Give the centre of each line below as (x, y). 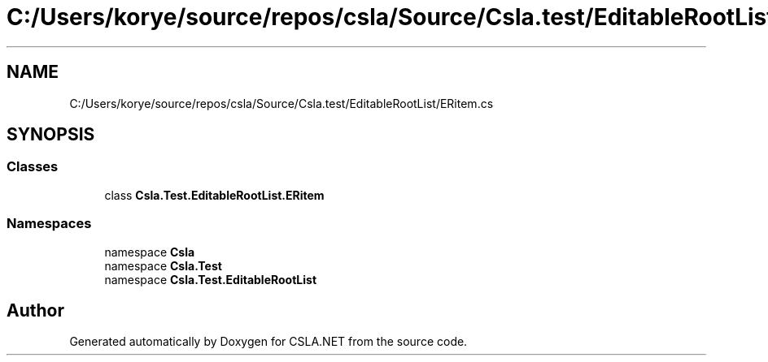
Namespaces (49, 224)
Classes (33, 167)
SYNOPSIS (51, 135)
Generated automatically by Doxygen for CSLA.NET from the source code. (268, 342)
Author (35, 310)
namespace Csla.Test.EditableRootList (211, 279)
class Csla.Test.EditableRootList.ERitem (214, 195)
